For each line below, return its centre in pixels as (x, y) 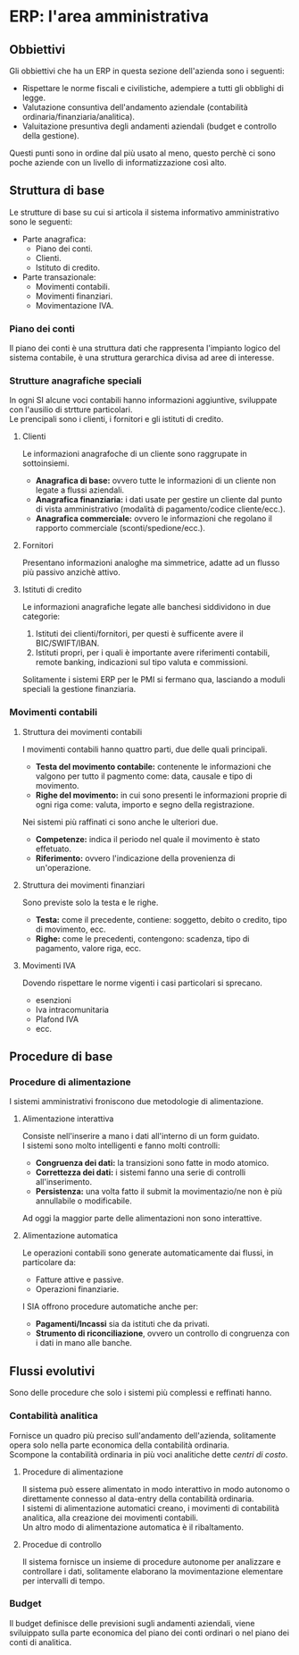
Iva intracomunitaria (72, 1009)
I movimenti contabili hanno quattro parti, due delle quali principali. (145, 749)
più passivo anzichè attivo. (71, 572)
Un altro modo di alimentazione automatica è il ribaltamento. (133, 1527)
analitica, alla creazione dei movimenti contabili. (110, 1517)
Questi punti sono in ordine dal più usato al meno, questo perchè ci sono (142, 153)
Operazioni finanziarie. (77, 1289)
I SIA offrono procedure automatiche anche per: (110, 1306)
